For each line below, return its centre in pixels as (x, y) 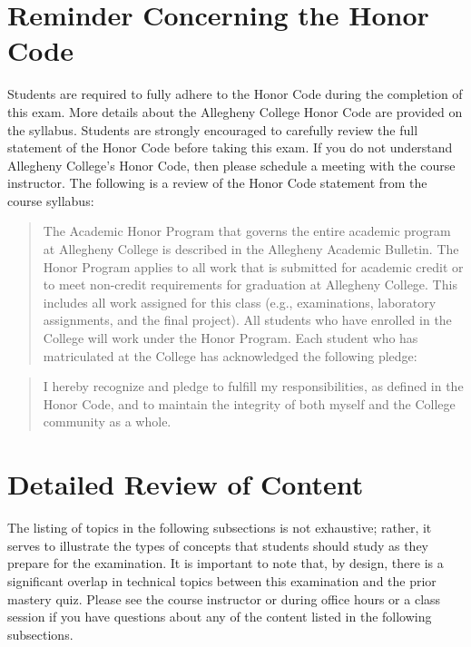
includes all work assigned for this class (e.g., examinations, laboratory (240, 302)
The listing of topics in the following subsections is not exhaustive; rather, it (220, 528)
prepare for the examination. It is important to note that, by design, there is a (226, 563)
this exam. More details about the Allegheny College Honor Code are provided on (235, 111)
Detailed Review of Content (186, 484)
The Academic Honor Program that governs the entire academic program (247, 231)
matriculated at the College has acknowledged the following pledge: (230, 355)
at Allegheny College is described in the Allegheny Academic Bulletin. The (251, 249)
